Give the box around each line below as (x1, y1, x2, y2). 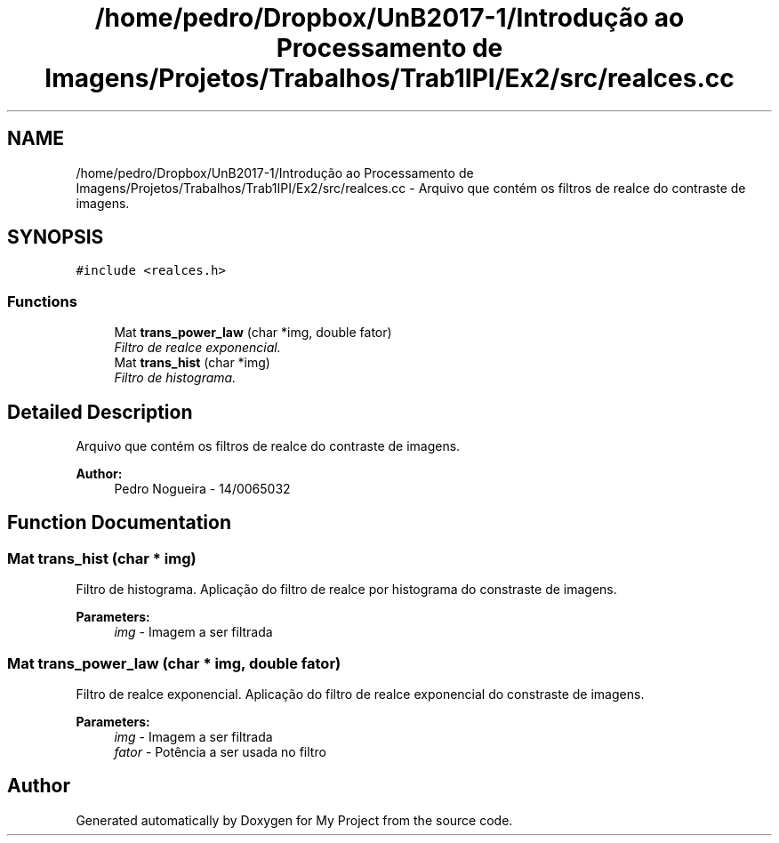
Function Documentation (7, 511, 231, 534)
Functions (7, 292, 77, 310)
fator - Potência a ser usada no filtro (114, 744, 326, 759)
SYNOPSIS (7, 226, 104, 249)
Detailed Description (7, 400, 193, 423)
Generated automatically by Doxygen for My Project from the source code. (76, 812, 513, 828)
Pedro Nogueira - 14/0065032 (114, 481, 291, 497)
